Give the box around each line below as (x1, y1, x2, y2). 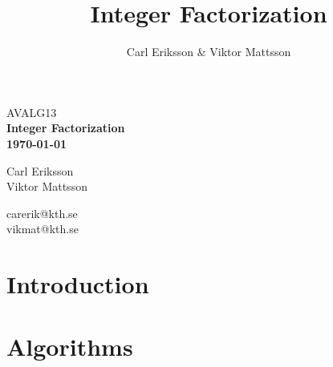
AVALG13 (6, 103, 57, 120)
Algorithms (6, 330, 133, 363)
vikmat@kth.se (6, 220, 79, 237)
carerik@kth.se (6, 204, 78, 221)
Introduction (6, 268, 149, 300)
